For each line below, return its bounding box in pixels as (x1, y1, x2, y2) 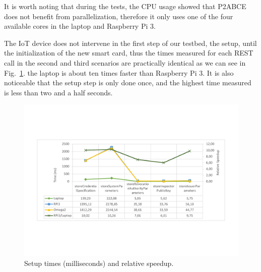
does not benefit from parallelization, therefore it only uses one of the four (4, 11, 233, 21)
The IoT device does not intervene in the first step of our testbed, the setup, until (4, 37, 257, 48)
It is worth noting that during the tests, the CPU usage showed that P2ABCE (4, 1, 246, 11)
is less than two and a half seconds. (4, 87, 113, 97)
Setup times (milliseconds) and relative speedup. (24, 258, 174, 268)
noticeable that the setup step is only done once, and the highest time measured (4, 77, 251, 88)
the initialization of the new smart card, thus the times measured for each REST (4, 47, 253, 58)
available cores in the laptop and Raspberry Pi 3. (4, 21, 156, 31)
